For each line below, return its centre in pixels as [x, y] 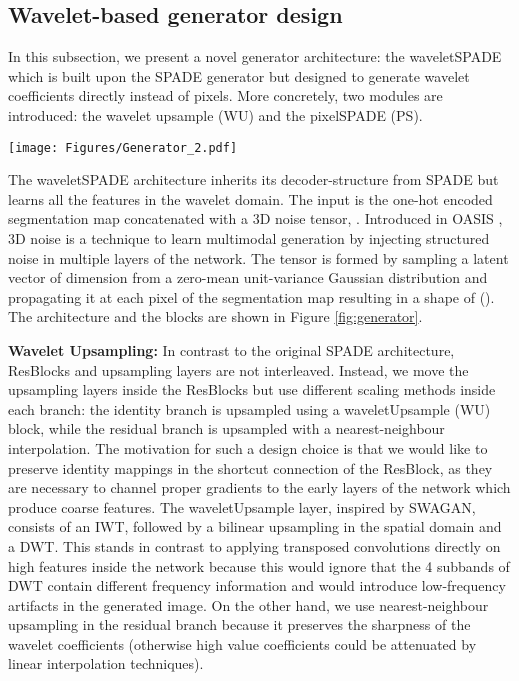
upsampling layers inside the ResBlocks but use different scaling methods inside [252, 389]
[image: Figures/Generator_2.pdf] [123, 147]
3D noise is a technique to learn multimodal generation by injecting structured [249, 238]
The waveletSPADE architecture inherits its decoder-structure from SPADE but [253, 179]
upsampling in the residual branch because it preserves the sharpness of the [239, 624]
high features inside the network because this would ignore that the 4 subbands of [259, 565]
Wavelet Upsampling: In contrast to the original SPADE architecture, [231, 349]
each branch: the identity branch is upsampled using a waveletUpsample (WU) [249, 408]
